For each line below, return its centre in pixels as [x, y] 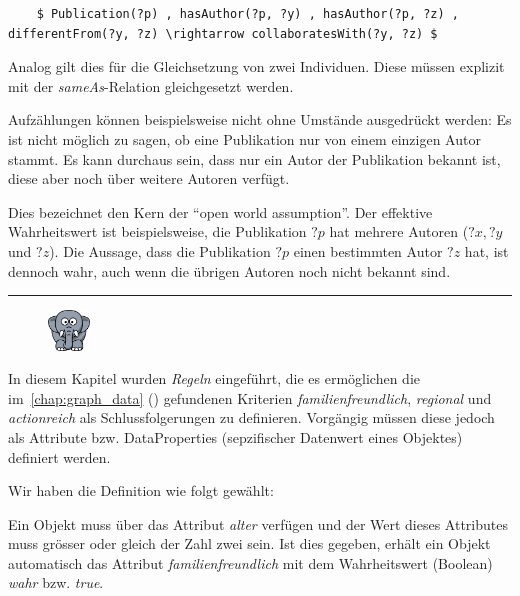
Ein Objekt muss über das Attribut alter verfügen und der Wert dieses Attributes [258, 523]
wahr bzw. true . [56, 582]
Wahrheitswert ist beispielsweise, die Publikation [157, 231]
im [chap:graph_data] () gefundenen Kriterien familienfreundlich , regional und [250, 397]
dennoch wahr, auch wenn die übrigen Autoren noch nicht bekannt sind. [229, 270]
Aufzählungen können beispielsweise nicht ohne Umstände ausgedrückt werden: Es [260, 119]
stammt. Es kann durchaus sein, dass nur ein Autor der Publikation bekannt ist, [254, 158]
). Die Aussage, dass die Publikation [160, 250]
